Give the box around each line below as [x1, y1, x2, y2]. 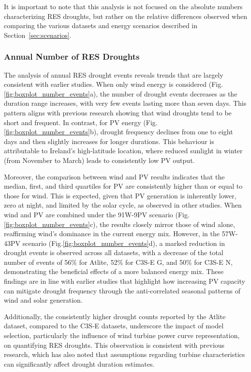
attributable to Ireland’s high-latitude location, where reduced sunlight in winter [4, 146, 243, 156]
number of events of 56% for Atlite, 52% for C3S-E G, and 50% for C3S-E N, [4, 257, 233, 267]
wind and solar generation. [4, 295, 83, 305]
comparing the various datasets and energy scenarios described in [4, 20, 198, 31]
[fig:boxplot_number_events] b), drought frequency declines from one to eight [4, 127, 233, 137]
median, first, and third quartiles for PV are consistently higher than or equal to [4, 181, 243, 191]
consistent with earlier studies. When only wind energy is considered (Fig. [4, 79, 223, 89]
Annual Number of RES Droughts [4, 50, 140, 63]
